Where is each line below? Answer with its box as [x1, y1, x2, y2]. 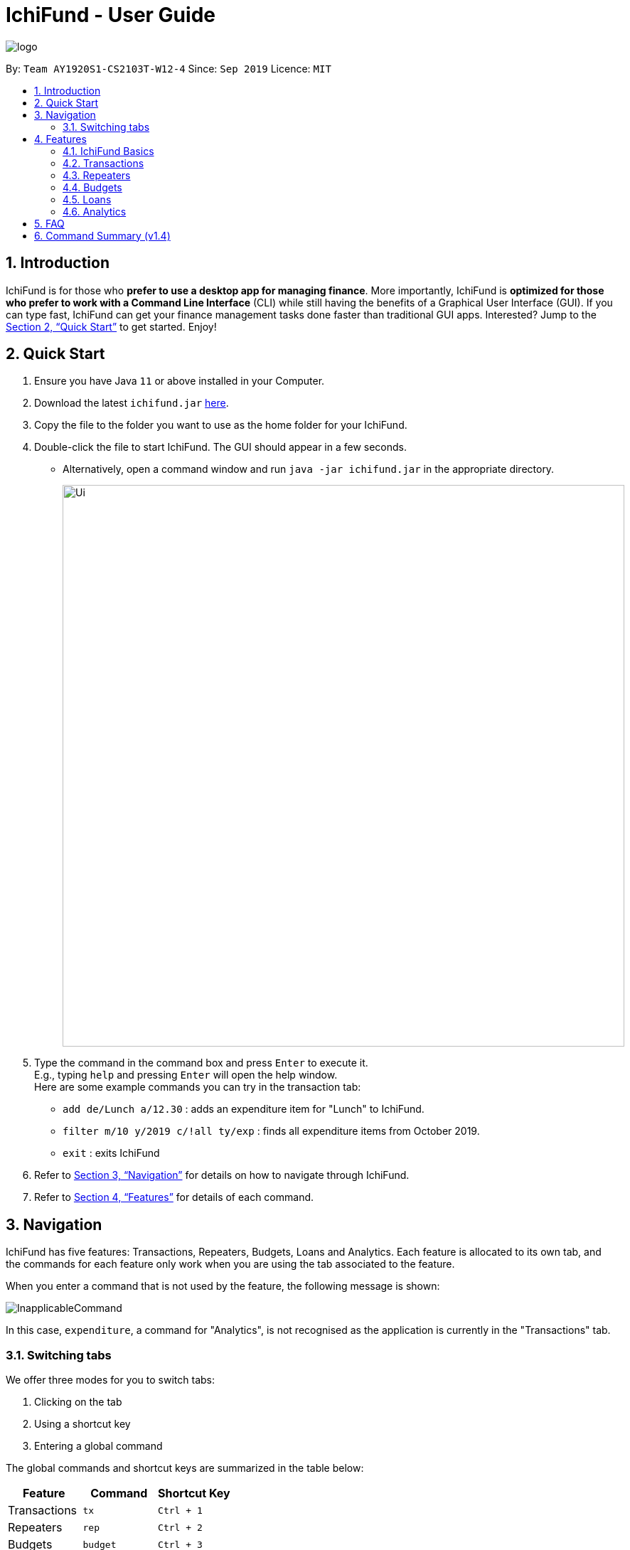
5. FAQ [34, 217, 65, 230]
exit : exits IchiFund [63, 1147, 160, 1160]
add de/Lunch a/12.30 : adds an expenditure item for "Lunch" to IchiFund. [63, 1103, 425, 1116]
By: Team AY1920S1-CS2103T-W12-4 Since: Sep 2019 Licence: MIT [6, 62, 331, 75]
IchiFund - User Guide [6, 3, 215, 27]
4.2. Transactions [63, 156, 144, 169]
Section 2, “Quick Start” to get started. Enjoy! [6, 320, 217, 333]
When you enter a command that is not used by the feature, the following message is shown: [6, 1280, 440, 1293]
